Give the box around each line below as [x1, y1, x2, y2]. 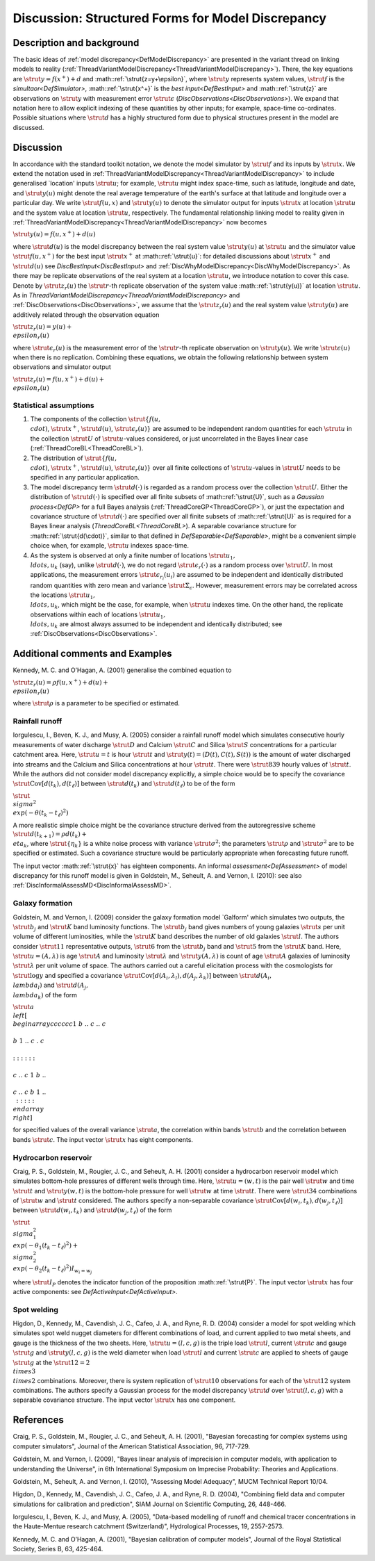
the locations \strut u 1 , [30, 591, 95, 600]
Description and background [12, 37, 140, 49]
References [12, 1414, 64, 1426]
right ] [12, 1113, 33, 1122]
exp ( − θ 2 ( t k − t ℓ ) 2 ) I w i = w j [12, 1264, 92, 1275]
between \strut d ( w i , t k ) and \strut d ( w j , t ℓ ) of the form [12, 1206, 172, 1216]
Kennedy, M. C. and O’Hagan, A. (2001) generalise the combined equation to [12, 666, 232, 674]
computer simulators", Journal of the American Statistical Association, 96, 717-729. [12, 1442, 251, 1450]
